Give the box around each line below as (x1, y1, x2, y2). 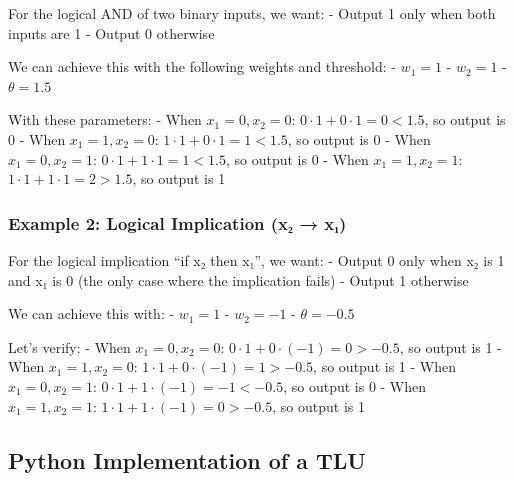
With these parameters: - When (8, 109, 202, 130)
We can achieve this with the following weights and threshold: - (8, 56, 396, 77)
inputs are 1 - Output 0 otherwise (8, 22, 215, 43)
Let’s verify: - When (8, 336, 131, 357)
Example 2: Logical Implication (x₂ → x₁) (8, 210, 347, 235)
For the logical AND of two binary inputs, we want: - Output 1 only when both (8, 3, 496, 23)
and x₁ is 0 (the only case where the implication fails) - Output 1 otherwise (8, 269, 469, 290)
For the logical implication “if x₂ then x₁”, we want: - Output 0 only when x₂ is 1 (8, 249, 505, 270)
